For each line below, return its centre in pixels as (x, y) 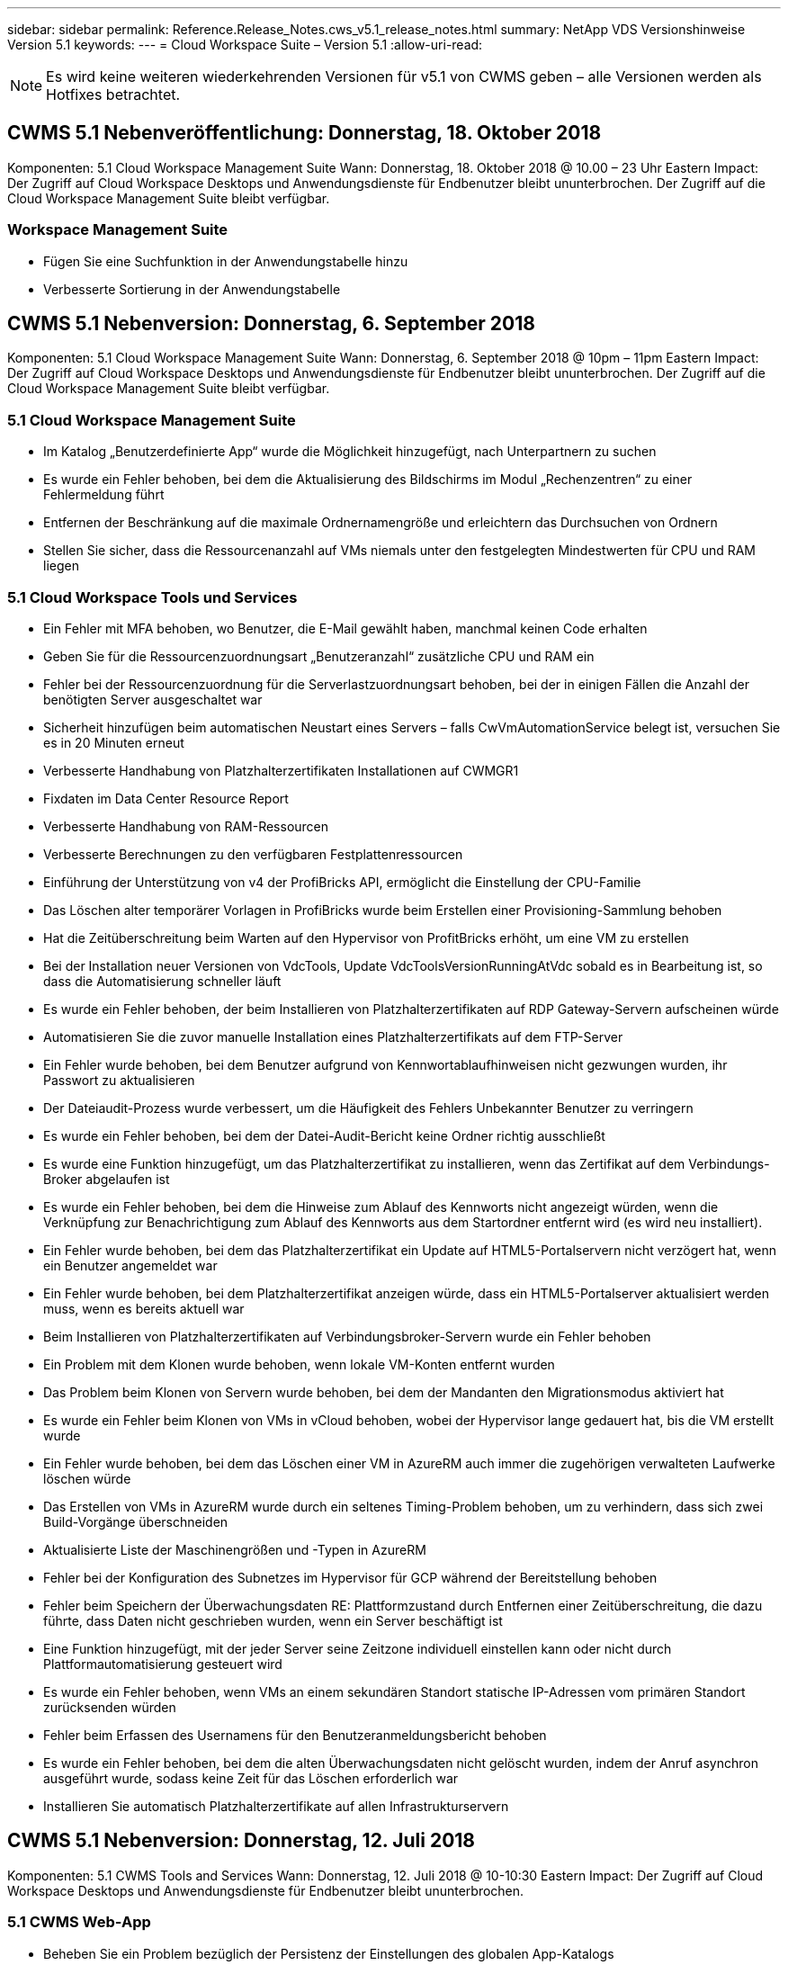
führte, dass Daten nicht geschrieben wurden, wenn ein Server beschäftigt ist (273, 1620)
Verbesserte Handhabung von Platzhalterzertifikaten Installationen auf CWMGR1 (281, 770)
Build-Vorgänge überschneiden (136, 1521)
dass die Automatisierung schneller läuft (162, 981)
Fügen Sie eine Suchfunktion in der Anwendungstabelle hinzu (226, 261)
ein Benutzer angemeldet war (130, 1265)
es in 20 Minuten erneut (114, 742)
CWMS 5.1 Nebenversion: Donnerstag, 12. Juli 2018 (242, 1841)
